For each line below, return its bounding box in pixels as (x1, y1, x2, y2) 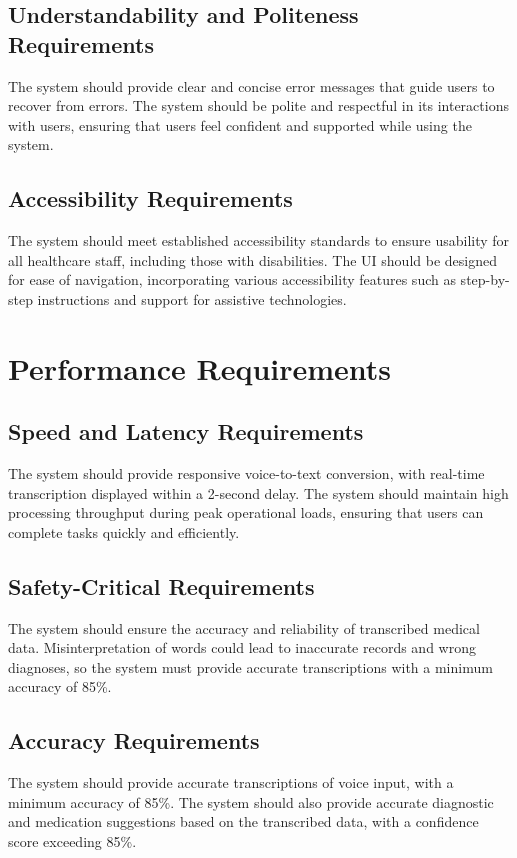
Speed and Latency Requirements (8, 416, 364, 447)
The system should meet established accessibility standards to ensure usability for (8, 230, 510, 251)
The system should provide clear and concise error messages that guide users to (8, 75, 495, 96)
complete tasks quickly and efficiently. (8, 521, 240, 542)
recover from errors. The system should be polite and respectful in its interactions (8, 95, 509, 116)
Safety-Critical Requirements (8, 570, 315, 601)
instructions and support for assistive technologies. (37, 288, 347, 309)
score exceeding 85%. (8, 831, 137, 852)
